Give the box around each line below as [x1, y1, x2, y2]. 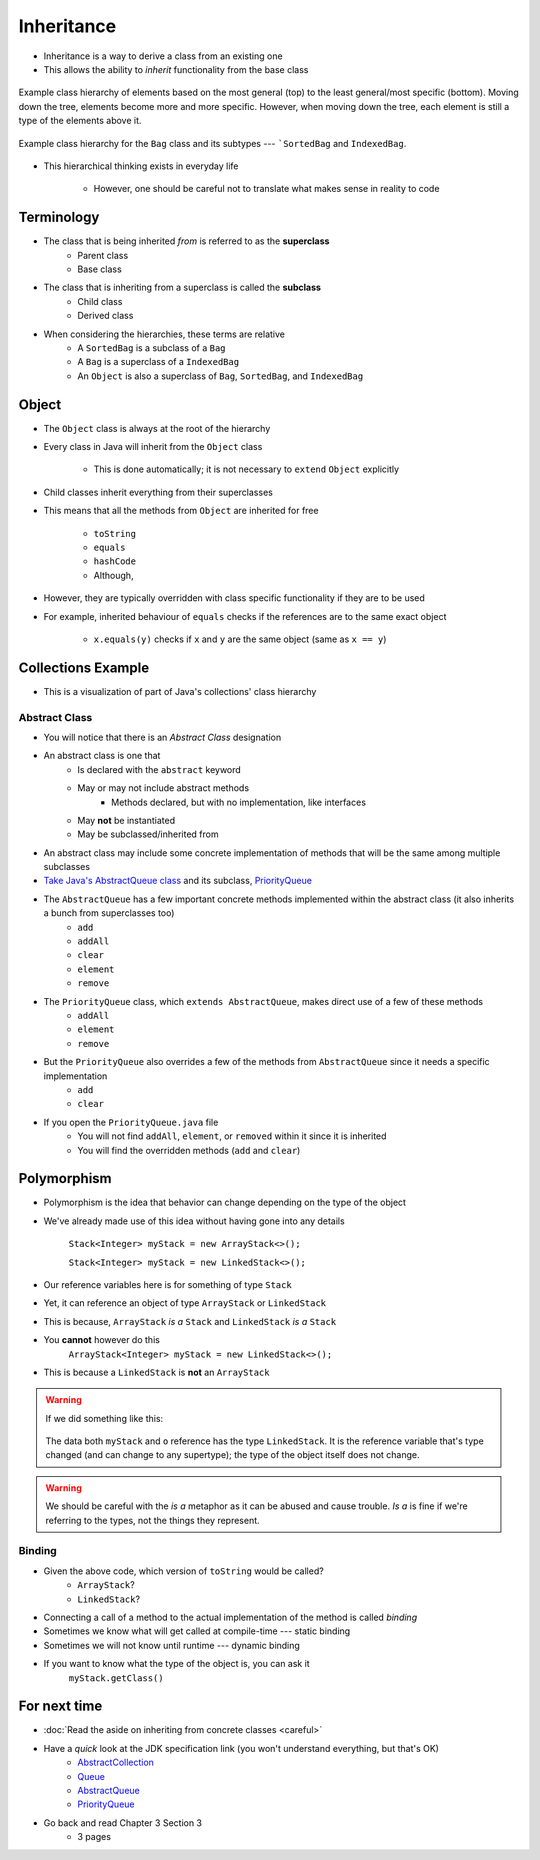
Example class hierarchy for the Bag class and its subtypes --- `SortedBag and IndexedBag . [18, 137, 407, 149]
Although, [93, 569, 134, 581]
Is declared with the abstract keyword [77, 763, 242, 775]
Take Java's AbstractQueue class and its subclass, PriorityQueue [43, 875, 312, 887]
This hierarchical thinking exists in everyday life [43, 160, 239, 172]
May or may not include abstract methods [77, 782, 250, 794]
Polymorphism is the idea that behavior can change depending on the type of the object [43, 1196, 407, 1209]
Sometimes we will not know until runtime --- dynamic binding [43, 1639, 300, 1651]
